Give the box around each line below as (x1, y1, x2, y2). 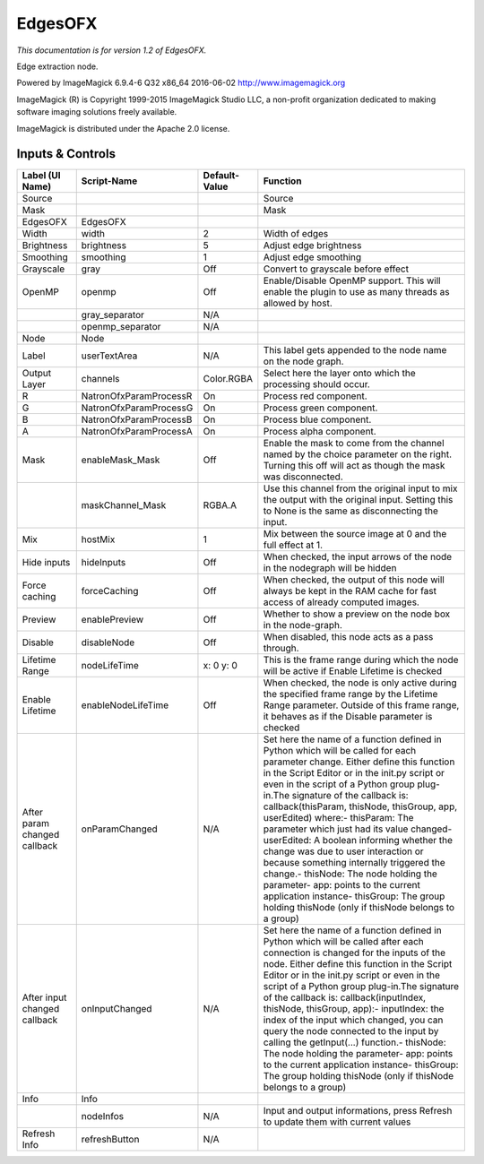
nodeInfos (81, 1110, 125, 1123)
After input (22, 991, 67, 1004)
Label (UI (22, 169, 62, 182)
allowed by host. (263, 297, 333, 309)
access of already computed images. (263, 596, 420, 608)
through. (263, 642, 299, 654)
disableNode (81, 636, 135, 649)
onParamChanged (81, 823, 159, 835)
